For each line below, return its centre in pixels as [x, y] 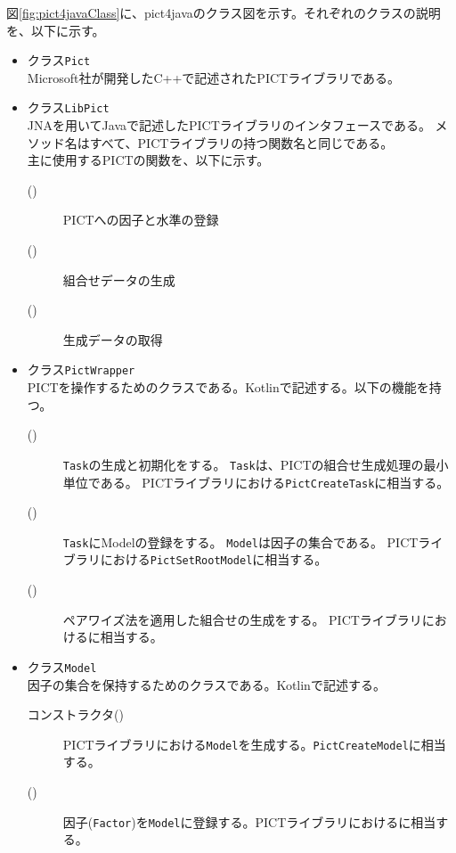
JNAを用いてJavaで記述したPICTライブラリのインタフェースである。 [229, 125]
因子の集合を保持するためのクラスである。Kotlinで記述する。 [206, 684]
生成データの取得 [113, 339]
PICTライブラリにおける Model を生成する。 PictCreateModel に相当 [254, 744]
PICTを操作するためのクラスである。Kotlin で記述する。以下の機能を [228, 387]
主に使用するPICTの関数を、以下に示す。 [148, 160]
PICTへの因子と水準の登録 [141, 220]
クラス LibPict [68, 107]
